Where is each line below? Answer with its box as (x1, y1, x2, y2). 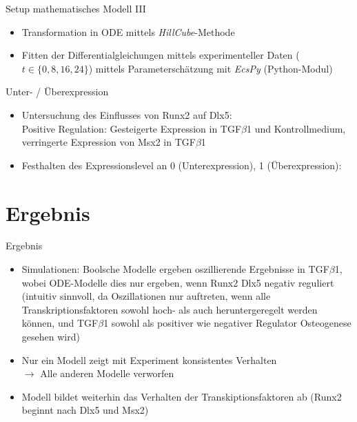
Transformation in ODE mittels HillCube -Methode (21, 24, 235, 39)
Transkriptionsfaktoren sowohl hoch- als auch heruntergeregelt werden (21, 302, 318, 316)
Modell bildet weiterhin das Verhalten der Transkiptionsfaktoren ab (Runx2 (21, 389, 342, 403)
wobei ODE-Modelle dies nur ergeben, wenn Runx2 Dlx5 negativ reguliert (21, 275, 334, 289)
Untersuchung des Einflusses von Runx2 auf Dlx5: (21, 107, 232, 122)
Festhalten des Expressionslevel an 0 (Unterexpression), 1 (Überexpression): (21, 157, 342, 172)
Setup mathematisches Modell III (6, 1, 146, 15)
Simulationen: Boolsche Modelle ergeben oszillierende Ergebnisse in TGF (21, 262, 329, 276)
